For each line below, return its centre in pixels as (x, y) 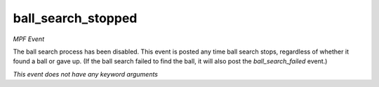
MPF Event (29, 39)
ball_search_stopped (75, 18)
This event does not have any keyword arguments (85, 74)
